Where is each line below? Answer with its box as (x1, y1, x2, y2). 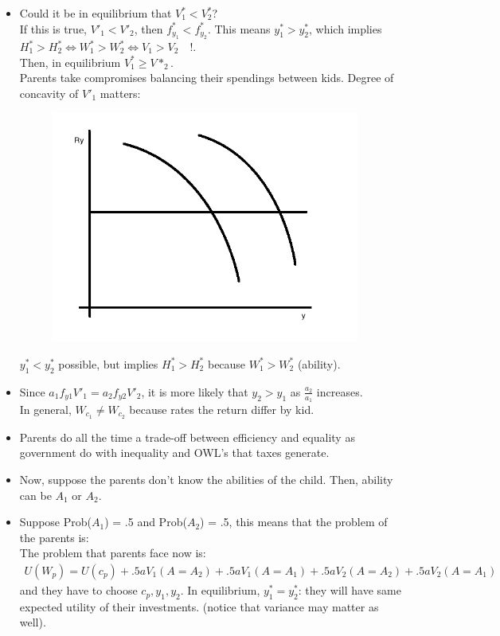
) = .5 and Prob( (104, 513, 187, 530)
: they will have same (298, 582, 401, 599)
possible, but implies (58, 355, 158, 372)
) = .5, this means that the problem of (200, 513, 388, 530)
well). (19, 614, 46, 630)
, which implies (309, 20, 382, 37)
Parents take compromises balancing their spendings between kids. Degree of (19, 69, 394, 86)
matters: (100, 84, 141, 101)
